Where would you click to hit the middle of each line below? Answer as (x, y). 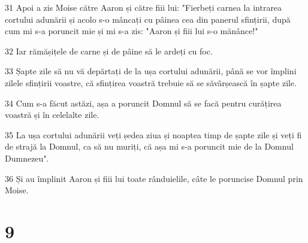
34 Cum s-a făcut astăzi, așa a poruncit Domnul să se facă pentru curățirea (143, 103)
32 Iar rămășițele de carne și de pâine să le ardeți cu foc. (109, 51)
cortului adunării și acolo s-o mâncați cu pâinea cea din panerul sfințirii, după (148, 19)
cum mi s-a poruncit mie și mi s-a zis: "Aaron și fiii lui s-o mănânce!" (132, 31)
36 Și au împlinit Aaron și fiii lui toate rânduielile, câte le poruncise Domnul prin (154, 178)
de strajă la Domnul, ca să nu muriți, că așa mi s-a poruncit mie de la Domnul (149, 146)
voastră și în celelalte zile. (52, 115)
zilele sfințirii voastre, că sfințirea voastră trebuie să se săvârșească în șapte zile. (151, 82)
